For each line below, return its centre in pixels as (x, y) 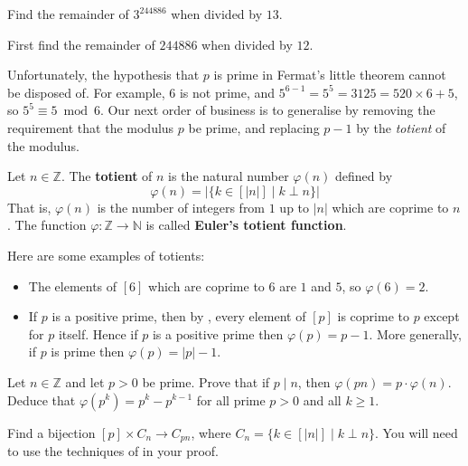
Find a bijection (51, 432)
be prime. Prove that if (206, 381)
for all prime (231, 399)
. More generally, (415, 333)
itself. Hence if (98, 333)
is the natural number (229, 176)
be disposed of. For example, (86, 92)
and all (322, 399)
